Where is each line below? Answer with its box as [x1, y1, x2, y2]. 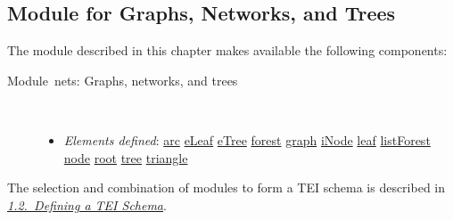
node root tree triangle [63, 148, 188, 167]
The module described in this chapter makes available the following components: [7, 41, 448, 60]
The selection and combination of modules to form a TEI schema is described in [7, 178, 446, 197]
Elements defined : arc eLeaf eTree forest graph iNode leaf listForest [63, 130, 431, 149]
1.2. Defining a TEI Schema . [7, 195, 167, 214]
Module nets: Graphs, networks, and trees [7, 70, 238, 89]
